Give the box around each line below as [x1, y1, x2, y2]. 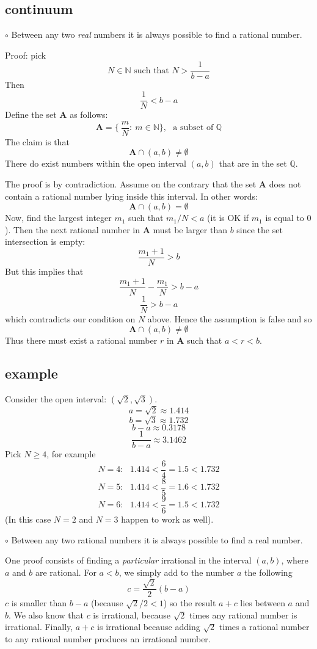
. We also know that [9, 608, 84, 621]
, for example [46, 448, 96, 460]
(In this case [5, 513, 51, 526]
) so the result [163, 596, 216, 609]
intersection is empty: [5, 235, 86, 248]
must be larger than [153, 223, 227, 236]
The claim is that [5, 135, 70, 148]
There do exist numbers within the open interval [5, 157, 186, 170]
